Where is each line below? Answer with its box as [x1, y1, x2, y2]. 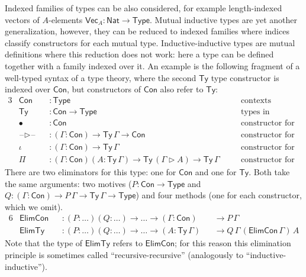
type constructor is [211, 71, 279, 83]
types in [240, 107, 270, 116]
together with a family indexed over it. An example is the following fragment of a [5, 59, 300, 72]
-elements [49, 13, 83, 25]
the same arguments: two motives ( [5, 177, 132, 189]
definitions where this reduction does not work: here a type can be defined [5, 48, 274, 60]
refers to [112, 237, 143, 249]
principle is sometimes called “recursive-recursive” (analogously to [5, 248, 244, 260]
